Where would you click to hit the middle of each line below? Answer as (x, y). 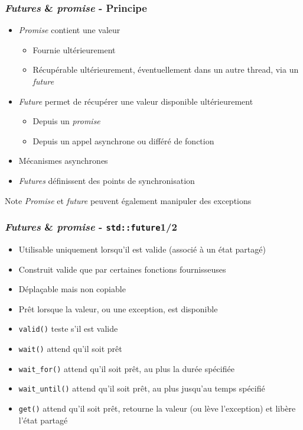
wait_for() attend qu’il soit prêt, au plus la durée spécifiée (126, 368)
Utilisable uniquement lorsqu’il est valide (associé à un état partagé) (142, 249)
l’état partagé (43, 420)
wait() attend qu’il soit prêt (70, 348)
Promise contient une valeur (69, 30)
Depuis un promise (66, 121)
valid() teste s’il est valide (68, 329)
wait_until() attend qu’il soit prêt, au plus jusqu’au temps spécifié (142, 388)
